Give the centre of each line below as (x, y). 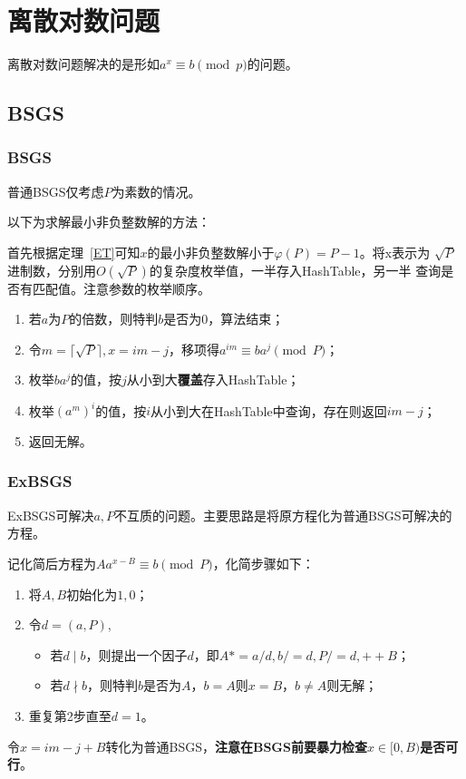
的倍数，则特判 (114, 319)
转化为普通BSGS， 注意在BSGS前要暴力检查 (236, 746)
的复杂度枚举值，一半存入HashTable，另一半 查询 (295, 270)
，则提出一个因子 (136, 654)
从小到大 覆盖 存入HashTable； (213, 380)
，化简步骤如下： (263, 563)
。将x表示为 (395, 252)
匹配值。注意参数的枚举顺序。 (121, 288)
